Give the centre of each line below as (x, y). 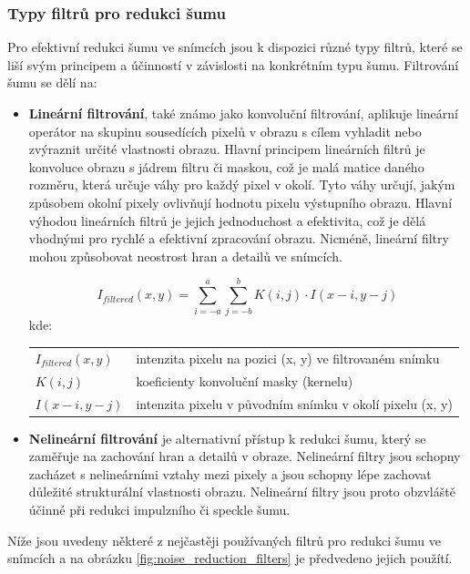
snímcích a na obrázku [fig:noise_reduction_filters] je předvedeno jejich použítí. (230, 558)
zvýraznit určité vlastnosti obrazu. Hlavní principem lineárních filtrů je (227, 149)
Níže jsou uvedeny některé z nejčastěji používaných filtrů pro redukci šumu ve (224, 540)
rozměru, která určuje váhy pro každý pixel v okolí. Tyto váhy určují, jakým (242, 184)
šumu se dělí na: (52, 82)
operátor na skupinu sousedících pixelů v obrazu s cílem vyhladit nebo (225, 131)
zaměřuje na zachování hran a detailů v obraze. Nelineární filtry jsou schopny (245, 456)
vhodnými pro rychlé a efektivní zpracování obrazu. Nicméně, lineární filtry (239, 238)
